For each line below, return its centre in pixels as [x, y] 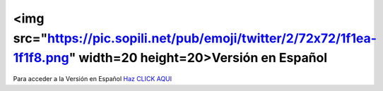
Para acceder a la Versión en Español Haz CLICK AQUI [93, 79]
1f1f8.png [41, 58]
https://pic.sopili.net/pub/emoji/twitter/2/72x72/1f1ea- [212, 38]
